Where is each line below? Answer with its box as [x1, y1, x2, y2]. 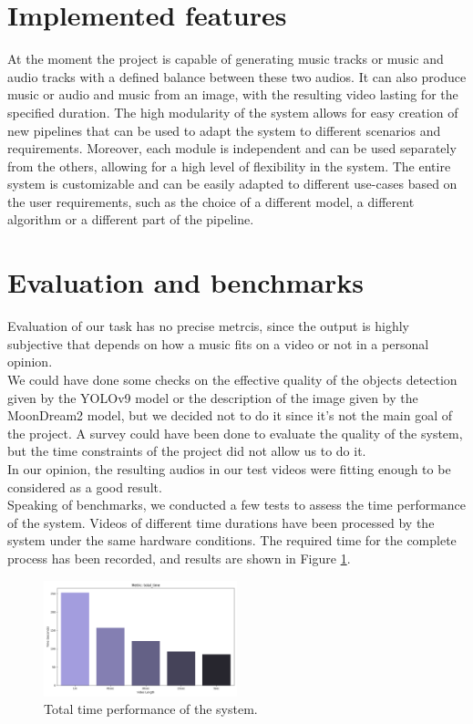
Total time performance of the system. [44, 699, 258, 719]
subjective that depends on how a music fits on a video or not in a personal [7, 334, 429, 353]
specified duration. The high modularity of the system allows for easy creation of [7, 102, 458, 121]
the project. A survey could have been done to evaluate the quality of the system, [7, 423, 463, 442]
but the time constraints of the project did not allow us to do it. [7, 441, 366, 460]
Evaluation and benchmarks [7, 264, 365, 301]
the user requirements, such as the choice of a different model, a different [7, 191, 415, 211]
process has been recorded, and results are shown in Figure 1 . [7, 548, 351, 567]
